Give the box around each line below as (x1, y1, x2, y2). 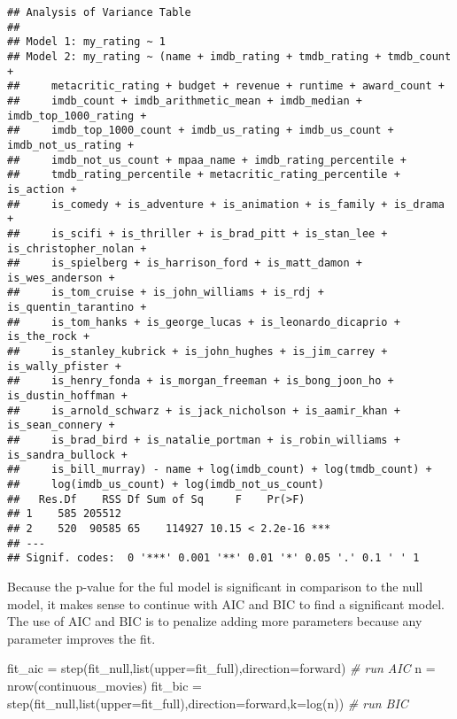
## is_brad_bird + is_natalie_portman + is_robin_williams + (7, 434, 400, 447)
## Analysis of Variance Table (7, 6, 191, 19)
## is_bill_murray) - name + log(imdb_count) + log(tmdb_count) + (7, 463, 432, 476)
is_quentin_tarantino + (7, 301, 147, 314)
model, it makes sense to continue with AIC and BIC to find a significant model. (7, 594, 445, 613)
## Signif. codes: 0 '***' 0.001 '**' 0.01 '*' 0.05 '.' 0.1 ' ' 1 (7, 552, 420, 565)
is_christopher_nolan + (7, 242, 147, 255)
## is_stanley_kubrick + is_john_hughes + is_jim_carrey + (7, 345, 388, 359)
